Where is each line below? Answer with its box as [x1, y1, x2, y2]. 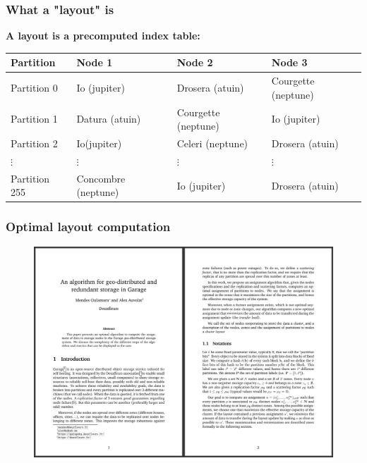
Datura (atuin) [76, 111, 141, 126]
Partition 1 [11, 111, 58, 126]
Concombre [76, 171, 126, 185]
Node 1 [76, 55, 113, 70]
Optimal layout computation [6, 218, 171, 235]
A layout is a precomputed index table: [6, 28, 200, 43]
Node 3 [271, 55, 308, 70]
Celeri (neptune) [176, 136, 248, 151]
